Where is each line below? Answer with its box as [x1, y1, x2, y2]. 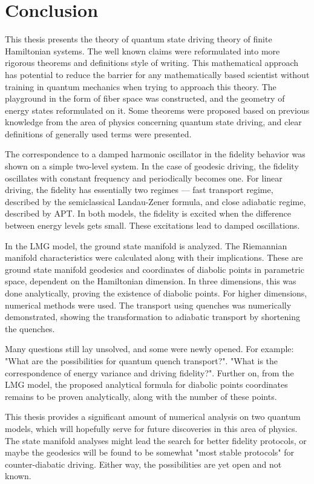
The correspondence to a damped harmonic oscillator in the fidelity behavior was [5, 148, 306, 160]
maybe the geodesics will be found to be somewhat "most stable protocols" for [5, 446, 295, 459]
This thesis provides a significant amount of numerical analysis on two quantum [5, 410, 301, 423]
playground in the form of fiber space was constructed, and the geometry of [5, 92, 285, 105]
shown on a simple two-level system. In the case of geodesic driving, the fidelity [5, 160, 299, 172]
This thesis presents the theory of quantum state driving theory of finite [5, 33, 272, 45]
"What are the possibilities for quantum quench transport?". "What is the [5, 354, 278, 367]
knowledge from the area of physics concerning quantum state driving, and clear [5, 116, 302, 128]
